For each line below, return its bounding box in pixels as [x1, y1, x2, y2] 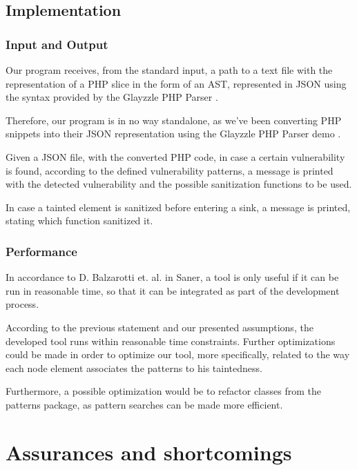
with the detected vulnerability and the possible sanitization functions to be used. [6, 177, 352, 191]
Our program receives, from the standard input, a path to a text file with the [6, 63, 333, 77]
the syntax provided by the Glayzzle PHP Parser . [6, 90, 218, 104]
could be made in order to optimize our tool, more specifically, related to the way [6, 347, 350, 362]
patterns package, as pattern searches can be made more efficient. [6, 397, 283, 411]
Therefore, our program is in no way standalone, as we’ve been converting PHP [6, 112, 342, 127]
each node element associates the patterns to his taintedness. [6, 360, 262, 375]
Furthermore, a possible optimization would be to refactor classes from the [6, 384, 321, 398]
